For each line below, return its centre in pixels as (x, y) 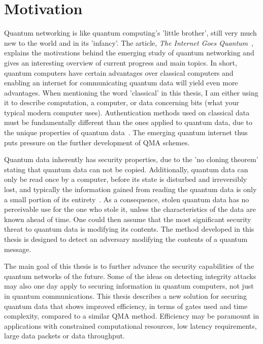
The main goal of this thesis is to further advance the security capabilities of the (129, 266)
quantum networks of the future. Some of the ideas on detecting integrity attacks (130, 276)
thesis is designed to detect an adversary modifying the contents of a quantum (126, 239)
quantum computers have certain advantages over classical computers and (119, 72)
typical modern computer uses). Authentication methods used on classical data (127, 112)
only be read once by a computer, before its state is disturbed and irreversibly (126, 179)
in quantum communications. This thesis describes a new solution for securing (125, 295)
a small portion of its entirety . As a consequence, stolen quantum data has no (127, 199)
